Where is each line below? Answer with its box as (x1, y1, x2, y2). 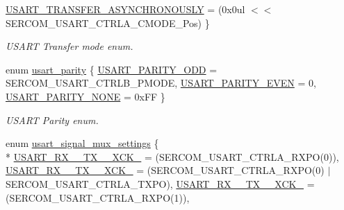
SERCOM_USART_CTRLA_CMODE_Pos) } (6, 15, 210, 30)
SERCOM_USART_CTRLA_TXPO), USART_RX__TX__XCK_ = (6, 176, 315, 191)
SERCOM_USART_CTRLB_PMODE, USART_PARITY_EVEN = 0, (6, 76, 316, 90)
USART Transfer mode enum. (6, 39, 133, 53)
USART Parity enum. (6, 112, 99, 127)
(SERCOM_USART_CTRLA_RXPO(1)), (6, 190, 190, 204)
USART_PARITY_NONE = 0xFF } (6, 89, 165, 103)
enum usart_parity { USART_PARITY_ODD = (6, 62, 218, 76)
